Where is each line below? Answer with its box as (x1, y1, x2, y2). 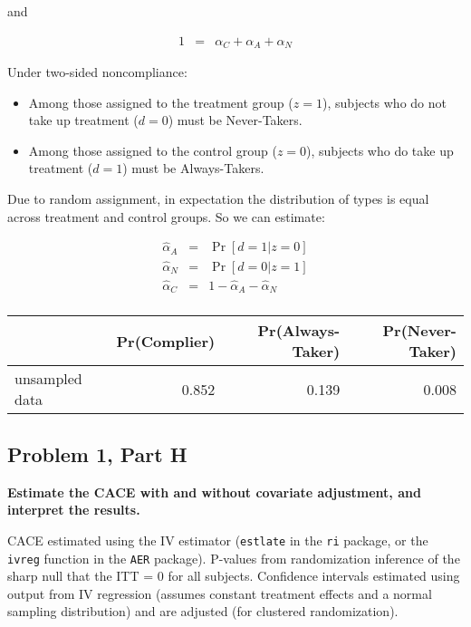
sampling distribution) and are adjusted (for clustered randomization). (7, 602, 399, 621)
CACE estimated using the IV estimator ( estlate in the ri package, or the (7, 530, 428, 549)
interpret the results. (7, 500, 140, 519)
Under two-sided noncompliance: (7, 63, 187, 82)
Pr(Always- (257, 320, 341, 342)
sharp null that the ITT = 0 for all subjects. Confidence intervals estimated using (7, 566, 460, 585)
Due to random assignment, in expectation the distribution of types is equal (7, 189, 429, 208)
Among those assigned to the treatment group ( (28, 92, 293, 111)
